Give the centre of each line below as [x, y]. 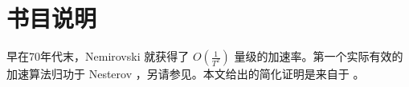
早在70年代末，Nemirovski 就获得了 [98, 56]
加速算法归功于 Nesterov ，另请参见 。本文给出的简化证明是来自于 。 [186, 74]
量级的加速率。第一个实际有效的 [319, 56]
